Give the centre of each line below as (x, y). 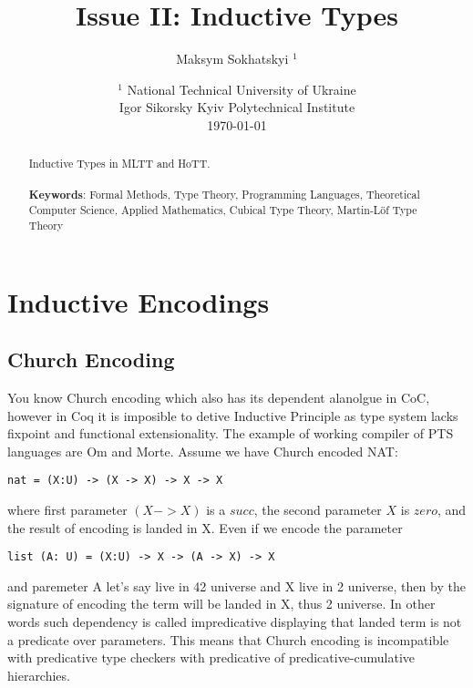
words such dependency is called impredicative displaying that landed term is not (235, 622)
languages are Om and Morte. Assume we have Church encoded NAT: (203, 451)
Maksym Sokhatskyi (232, 59)
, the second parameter (318, 509)
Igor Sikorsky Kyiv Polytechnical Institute (237, 107)
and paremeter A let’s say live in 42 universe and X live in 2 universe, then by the (236, 585)
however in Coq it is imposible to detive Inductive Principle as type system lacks (233, 415)
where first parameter (67, 509)
